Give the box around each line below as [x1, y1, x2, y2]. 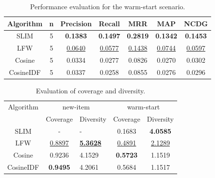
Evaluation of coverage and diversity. [35, 86, 146, 96]
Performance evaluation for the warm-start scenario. [30, 1, 185, 11]
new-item [62, 101, 90, 111]
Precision [60, 18, 92, 28]
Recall [99, 18, 120, 28]
